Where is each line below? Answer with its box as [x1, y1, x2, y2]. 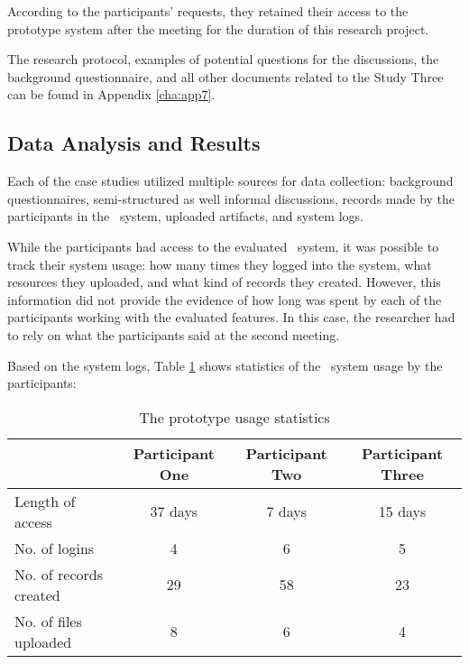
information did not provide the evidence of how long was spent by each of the [7, 290, 442, 309]
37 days [150, 501, 198, 522]
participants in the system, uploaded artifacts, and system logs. [7, 207, 363, 226]
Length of [14, 490, 76, 512]
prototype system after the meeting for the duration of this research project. [7, 19, 429, 38]
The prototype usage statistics [139, 406, 330, 428]
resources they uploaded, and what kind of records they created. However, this [7, 272, 441, 291]
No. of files [14, 610, 82, 632]
